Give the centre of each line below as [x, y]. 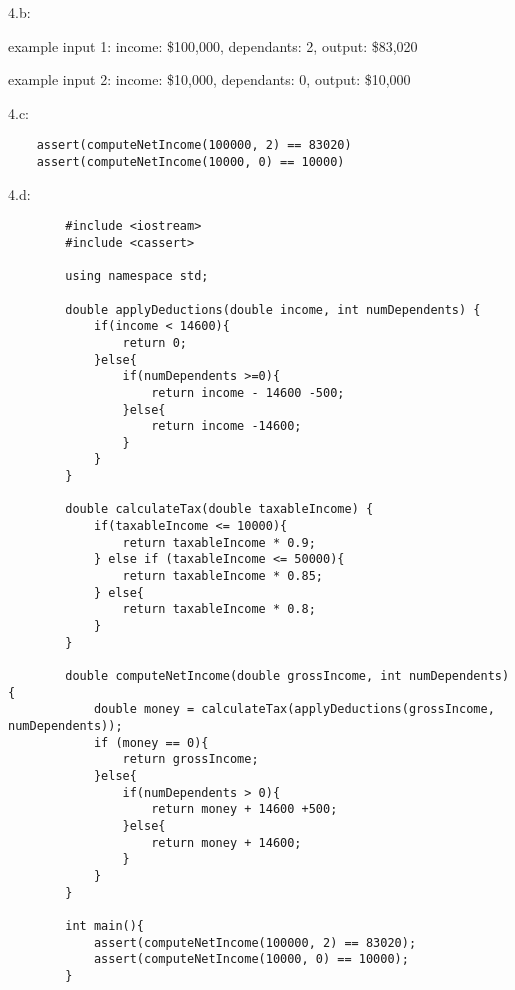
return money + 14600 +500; [244, 809]
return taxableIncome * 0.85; [222, 576]
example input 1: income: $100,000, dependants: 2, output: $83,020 [213, 45]
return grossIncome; [190, 759]
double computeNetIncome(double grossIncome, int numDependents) [287, 676]
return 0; [154, 342]
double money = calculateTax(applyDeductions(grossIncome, [294, 709]
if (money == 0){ [151, 742]
